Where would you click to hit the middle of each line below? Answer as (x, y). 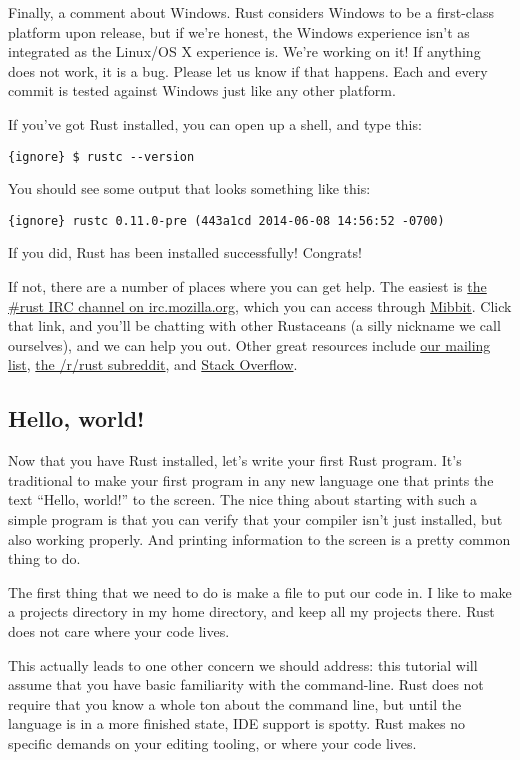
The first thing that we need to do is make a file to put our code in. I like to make (260, 591)
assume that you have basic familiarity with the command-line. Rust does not (246, 684)
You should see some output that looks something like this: (189, 188)
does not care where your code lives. (119, 630)
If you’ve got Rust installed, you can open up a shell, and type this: (215, 123)
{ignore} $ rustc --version (101, 156)
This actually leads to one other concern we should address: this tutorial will (243, 664)
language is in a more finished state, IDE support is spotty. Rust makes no (237, 723)
